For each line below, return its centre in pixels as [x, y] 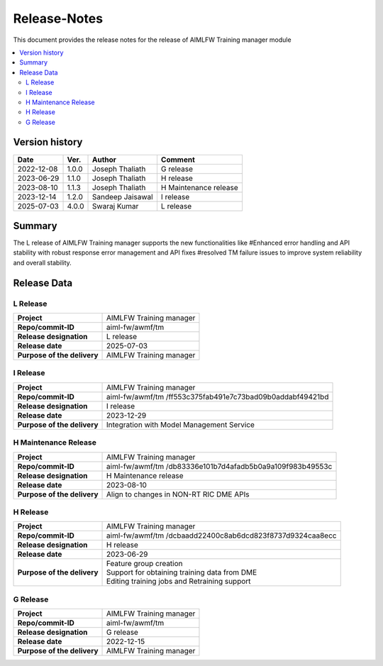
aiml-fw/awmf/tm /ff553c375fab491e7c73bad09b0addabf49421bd [218, 396]
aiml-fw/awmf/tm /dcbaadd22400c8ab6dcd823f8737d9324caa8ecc [222, 535]
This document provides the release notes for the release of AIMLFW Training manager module [152, 40]
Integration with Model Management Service [181, 424]
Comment [178, 160]
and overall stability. [43, 262]
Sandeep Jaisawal [123, 196]
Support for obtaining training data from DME [182, 572]
